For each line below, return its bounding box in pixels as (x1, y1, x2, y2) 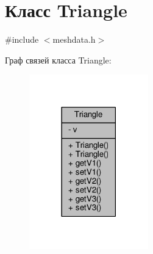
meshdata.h (52, 33, 96, 46)
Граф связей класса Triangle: (5, 53, 112, 66)
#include (5, 33, 39, 46)
